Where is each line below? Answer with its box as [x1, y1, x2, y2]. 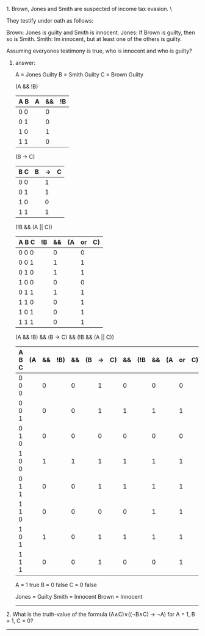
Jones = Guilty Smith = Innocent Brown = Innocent [15, 593, 143, 600]
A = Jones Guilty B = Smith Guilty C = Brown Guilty [15, 71, 144, 78]
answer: [15, 59, 35, 66]
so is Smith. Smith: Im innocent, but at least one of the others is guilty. [6, 35, 182, 42]
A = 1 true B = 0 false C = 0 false [15, 581, 98, 588]
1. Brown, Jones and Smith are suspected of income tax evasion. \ [6, 6, 172, 12]
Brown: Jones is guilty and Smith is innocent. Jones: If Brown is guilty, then [6, 29, 195, 36]
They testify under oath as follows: [6, 17, 93, 24]
